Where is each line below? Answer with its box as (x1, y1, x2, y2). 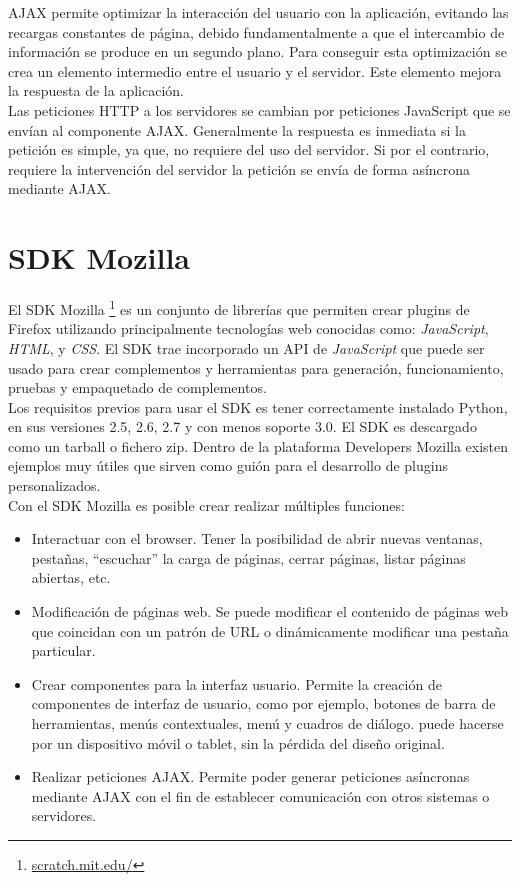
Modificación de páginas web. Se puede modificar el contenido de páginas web (31, 601, 508, 622)
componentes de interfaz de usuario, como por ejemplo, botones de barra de (31, 693, 496, 714)
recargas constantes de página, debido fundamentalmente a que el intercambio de (8, 21, 505, 42)
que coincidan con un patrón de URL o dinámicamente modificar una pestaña (31, 620, 509, 641)
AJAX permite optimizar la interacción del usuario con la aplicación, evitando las (8, 2, 509, 22)
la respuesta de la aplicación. (8, 80, 184, 101)
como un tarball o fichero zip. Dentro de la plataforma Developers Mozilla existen (8, 435, 509, 456)
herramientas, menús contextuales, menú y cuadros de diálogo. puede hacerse (31, 713, 504, 733)
